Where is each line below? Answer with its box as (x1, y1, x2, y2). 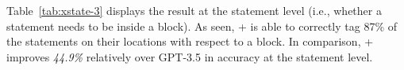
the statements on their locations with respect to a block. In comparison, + (6, 33, 374, 50)
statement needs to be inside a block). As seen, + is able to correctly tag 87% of (6, 17, 398, 34)
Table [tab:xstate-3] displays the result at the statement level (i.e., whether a (6, 2, 382, 18)
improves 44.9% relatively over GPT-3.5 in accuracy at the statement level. (6, 48, 373, 64)
